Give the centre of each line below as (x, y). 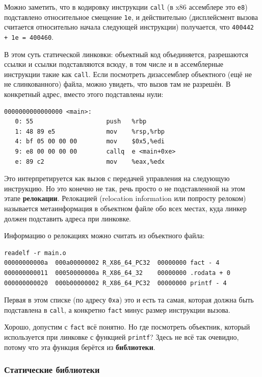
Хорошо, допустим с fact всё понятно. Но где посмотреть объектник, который (127, 327)
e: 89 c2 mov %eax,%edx (90, 161)
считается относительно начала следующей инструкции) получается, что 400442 (129, 27)
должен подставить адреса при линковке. (68, 218)
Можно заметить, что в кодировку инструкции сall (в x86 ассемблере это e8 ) (126, 7)
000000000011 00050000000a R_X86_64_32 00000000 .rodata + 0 (117, 273)
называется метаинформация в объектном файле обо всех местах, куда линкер (125, 208)
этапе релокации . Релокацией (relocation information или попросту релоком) (125, 198)
